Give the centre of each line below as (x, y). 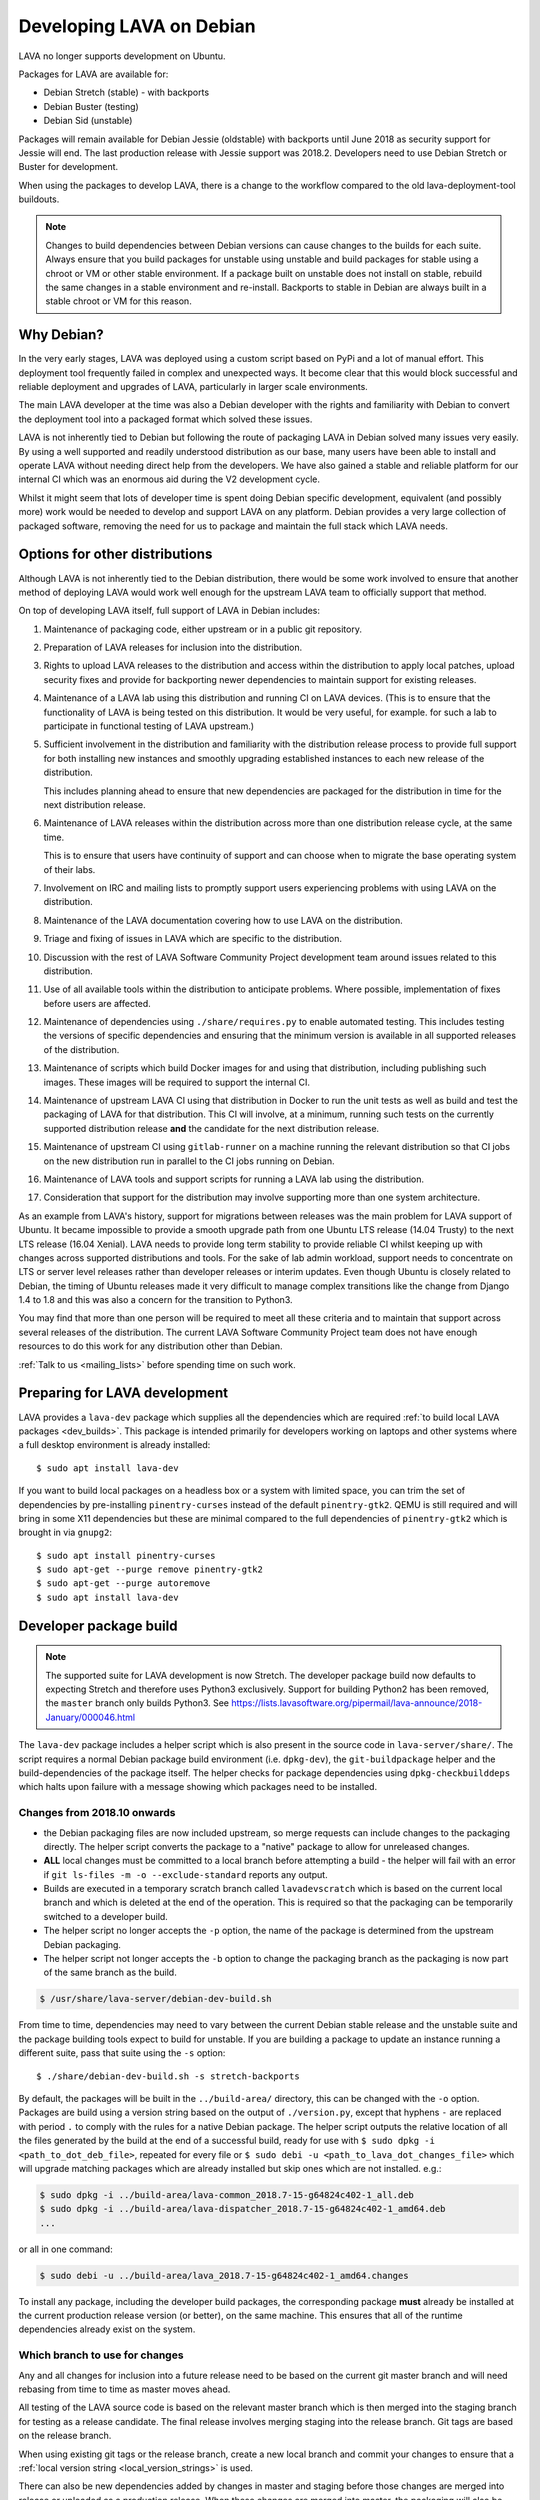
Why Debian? (61, 335)
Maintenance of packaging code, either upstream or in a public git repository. (202, 629)
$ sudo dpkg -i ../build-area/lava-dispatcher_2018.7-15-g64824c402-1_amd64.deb (242, 2209)
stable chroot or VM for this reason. (118, 301)
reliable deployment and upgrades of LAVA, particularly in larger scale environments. (193, 387)
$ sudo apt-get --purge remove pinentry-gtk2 (150, 1569)
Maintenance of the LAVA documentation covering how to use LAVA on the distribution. (223, 920)
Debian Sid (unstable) (88, 121)
